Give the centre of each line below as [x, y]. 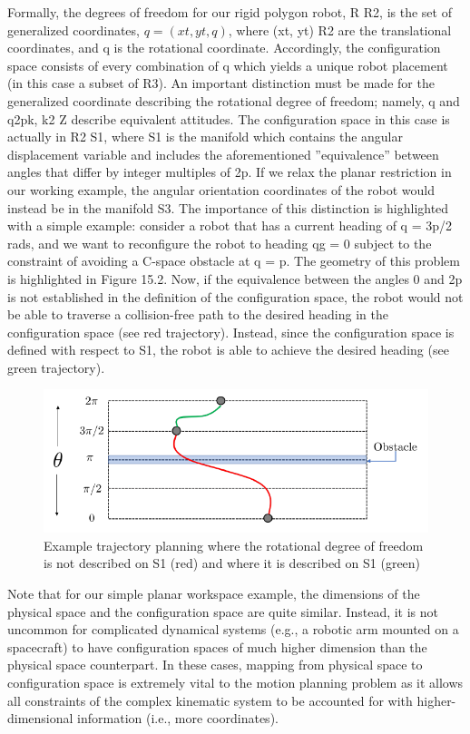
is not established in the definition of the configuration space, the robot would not [235, 296]
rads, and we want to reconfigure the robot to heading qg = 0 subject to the [220, 243]
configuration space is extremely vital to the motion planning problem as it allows [235, 682]
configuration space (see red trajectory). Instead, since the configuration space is [231, 332]
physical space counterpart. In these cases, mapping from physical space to [215, 665]
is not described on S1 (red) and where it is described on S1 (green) [232, 563]
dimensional [40, 718]
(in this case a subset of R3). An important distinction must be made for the [221, 83]
